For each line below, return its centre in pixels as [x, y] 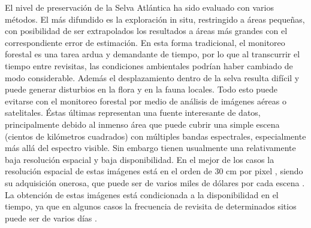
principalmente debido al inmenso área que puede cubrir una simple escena [142, 124]
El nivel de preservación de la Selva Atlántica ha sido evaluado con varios [139, 7]
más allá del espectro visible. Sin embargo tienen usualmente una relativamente [150, 148]
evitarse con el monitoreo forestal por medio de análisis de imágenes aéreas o [146, 101]
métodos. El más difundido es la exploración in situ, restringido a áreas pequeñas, [155, 19]
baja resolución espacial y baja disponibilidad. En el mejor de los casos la [140, 159]
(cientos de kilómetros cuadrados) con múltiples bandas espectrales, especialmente [155, 136]
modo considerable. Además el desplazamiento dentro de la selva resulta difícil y [152, 77]
